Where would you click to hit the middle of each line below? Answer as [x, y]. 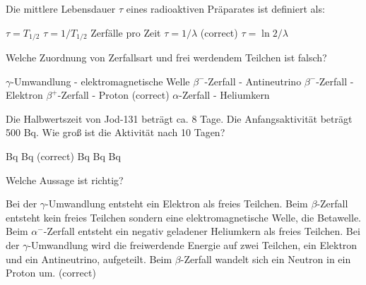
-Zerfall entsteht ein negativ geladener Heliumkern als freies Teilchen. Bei [202, 231]
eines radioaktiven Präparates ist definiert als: [225, 8]
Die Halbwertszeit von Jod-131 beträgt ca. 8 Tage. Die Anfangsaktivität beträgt [179, 118]
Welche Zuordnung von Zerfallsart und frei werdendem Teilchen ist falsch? [166, 57]
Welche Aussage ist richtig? [65, 180]
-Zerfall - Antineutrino [253, 81]
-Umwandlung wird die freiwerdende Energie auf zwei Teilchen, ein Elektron [193, 244]
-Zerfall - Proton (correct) [113, 95]
